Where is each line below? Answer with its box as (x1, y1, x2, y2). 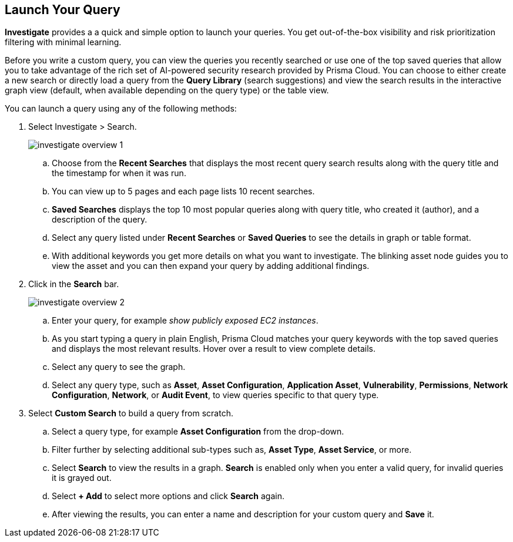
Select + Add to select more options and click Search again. (52, 491, 284, 501)
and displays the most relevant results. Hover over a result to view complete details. (52, 344, 375, 354)
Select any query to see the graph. (52, 362, 186, 372)
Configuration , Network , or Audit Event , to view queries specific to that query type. (52, 390, 379, 400)
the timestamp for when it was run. (52, 168, 186, 179)
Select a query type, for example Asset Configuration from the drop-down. (52, 426, 344, 437)
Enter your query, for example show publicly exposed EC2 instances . (52, 315, 318, 326)
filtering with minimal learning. (5, 37, 122, 48)
